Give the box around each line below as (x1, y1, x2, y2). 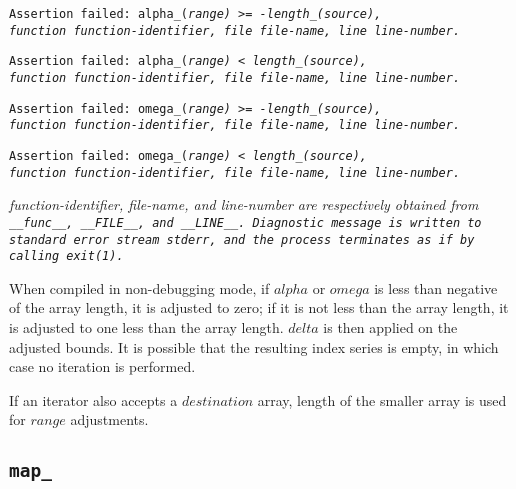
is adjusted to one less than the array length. (9, 317, 284, 337)
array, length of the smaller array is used (257, 389, 507, 410)
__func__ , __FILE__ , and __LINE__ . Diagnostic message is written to (9, 215, 482, 230)
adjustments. (70, 409, 149, 430)
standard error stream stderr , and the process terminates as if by (9, 232, 475, 247)
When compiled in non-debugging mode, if (9, 277, 270, 298)
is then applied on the (323, 317, 458, 337)
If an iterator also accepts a (9, 389, 178, 410)
